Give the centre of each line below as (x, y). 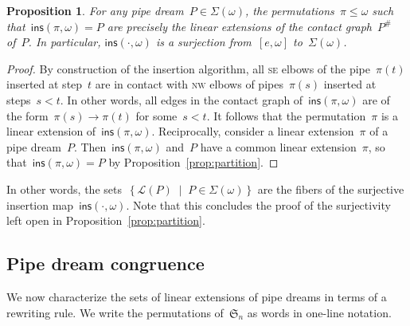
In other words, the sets (64, 189)
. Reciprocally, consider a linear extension (253, 131)
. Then (90, 146)
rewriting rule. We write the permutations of (115, 312)
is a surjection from (203, 42)
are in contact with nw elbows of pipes (189, 84)
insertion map (40, 204)
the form (27, 115)
